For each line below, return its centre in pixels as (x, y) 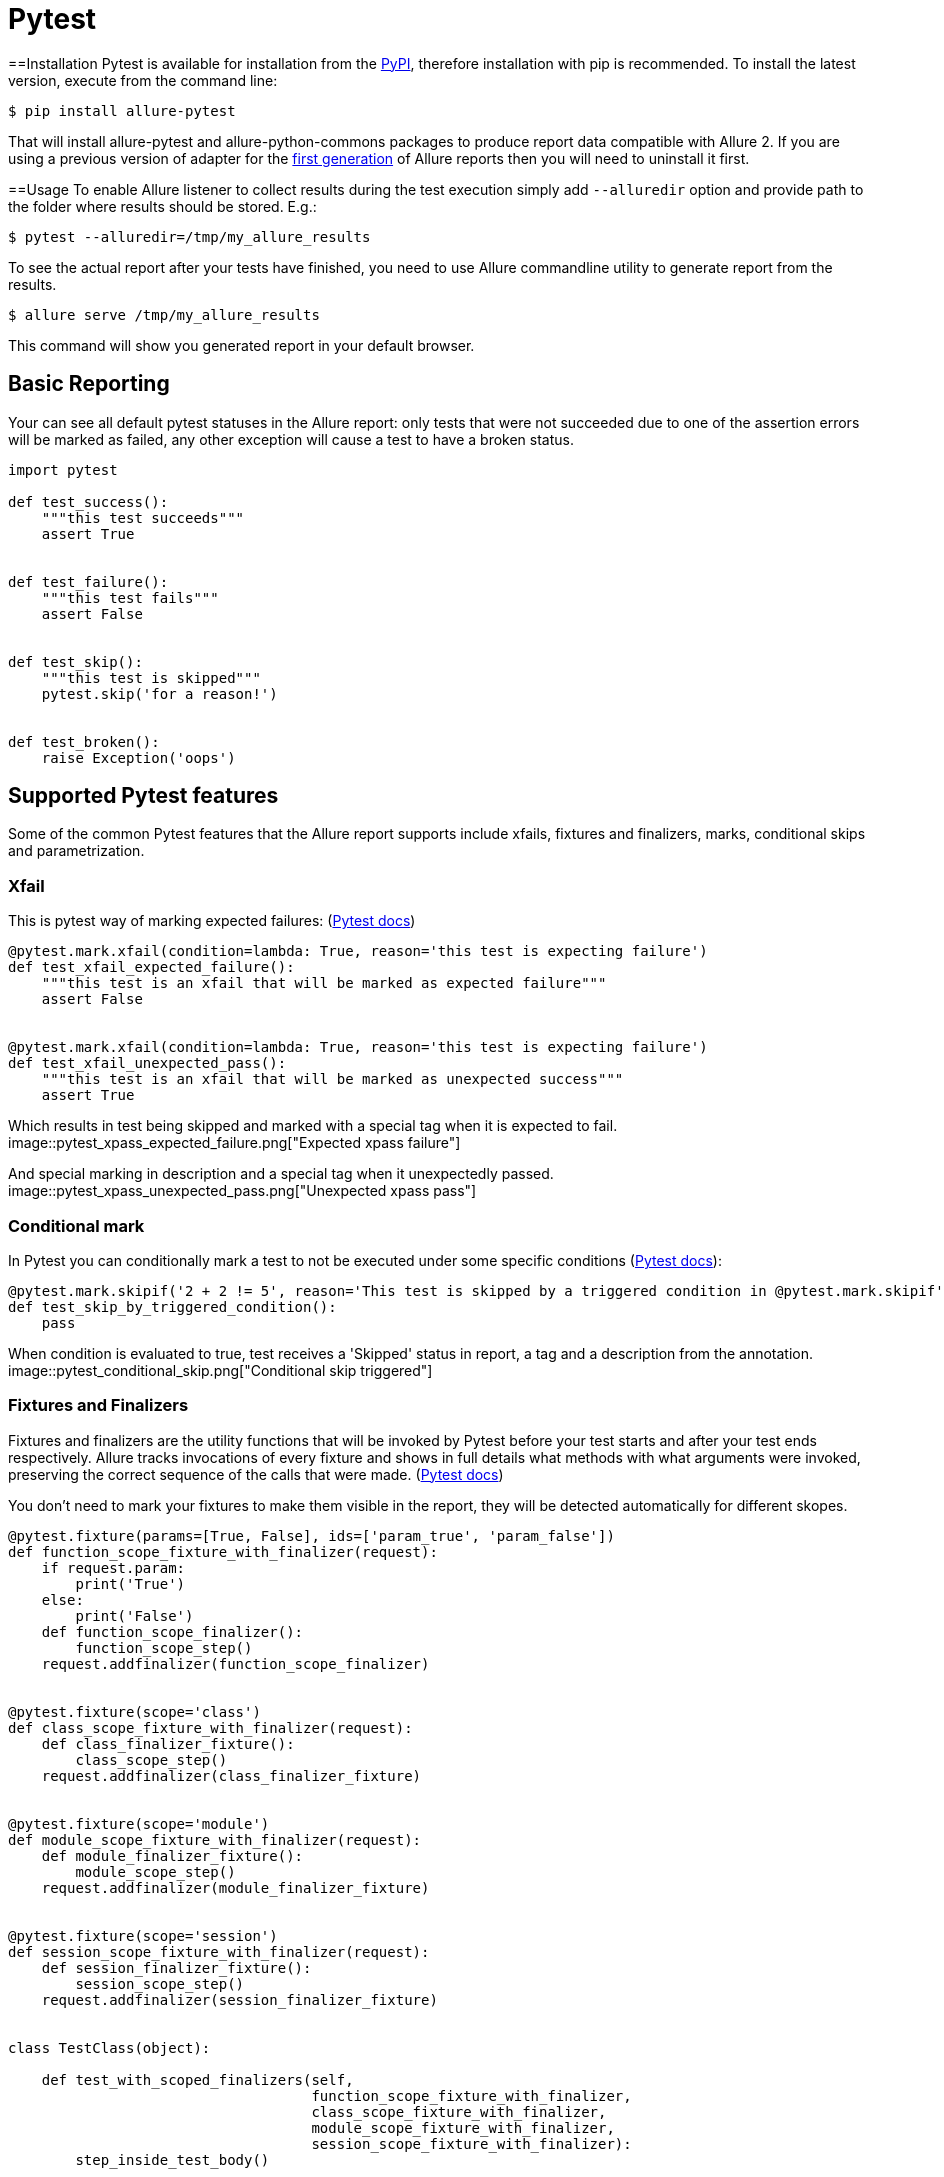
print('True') (130, 1583)
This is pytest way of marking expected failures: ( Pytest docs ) (212, 921)
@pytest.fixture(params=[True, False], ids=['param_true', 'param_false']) (311, 1535)
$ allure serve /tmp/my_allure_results (164, 314)
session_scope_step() (160, 1983)
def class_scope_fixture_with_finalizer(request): (210, 1727)
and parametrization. (76, 851)
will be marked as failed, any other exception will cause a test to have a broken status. (291, 439)
